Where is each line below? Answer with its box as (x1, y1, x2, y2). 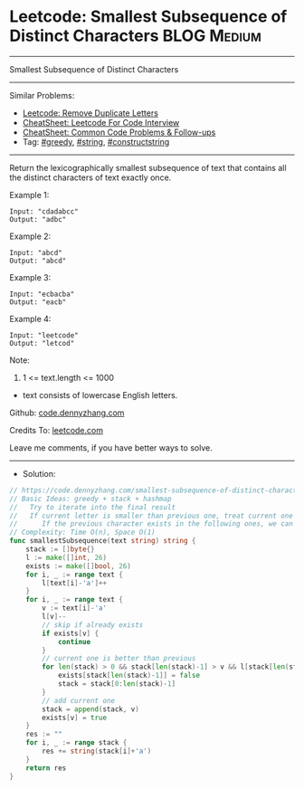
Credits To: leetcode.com (9, 424, 104, 435)
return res (25, 763, 67, 773)
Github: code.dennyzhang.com (9, 407, 125, 418)
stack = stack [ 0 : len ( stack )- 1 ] (57, 680, 176, 689)
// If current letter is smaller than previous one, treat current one (9, 511, 294, 520)
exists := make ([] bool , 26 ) (25, 561, 131, 571)
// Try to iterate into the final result (9, 502, 176, 512)
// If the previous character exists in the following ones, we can (9, 519, 294, 528)
